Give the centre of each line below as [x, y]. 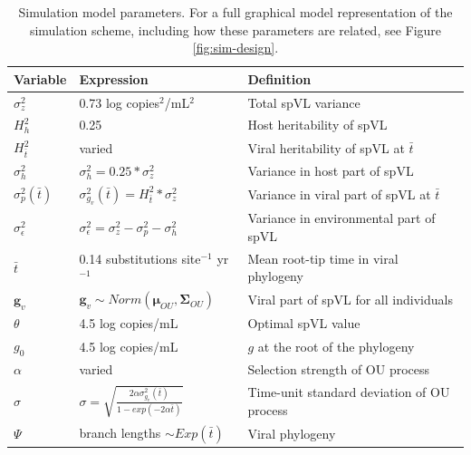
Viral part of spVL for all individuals [350, 300]
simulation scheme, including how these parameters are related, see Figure [235, 29]
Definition [279, 78]
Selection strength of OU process [339, 369]
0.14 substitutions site [140, 258]
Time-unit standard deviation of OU [349, 392]
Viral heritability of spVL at [326, 147]
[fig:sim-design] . [235, 48]
